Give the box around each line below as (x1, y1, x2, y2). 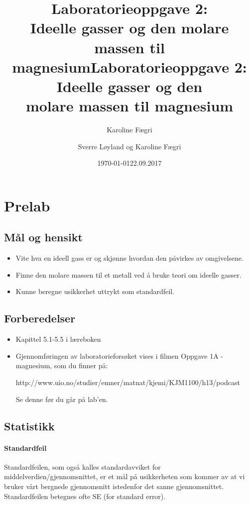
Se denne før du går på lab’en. (15, 394, 108, 404)
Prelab (4, 195, 50, 215)
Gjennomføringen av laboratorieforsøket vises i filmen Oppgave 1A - (15, 350, 224, 361)
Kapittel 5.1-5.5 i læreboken (15, 334, 101, 344)
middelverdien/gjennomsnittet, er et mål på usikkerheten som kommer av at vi (4, 471, 245, 482)
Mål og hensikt (4, 229, 83, 245)
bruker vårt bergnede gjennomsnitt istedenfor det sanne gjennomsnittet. (4, 481, 224, 491)
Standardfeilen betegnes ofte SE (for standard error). (4, 491, 166, 501)
